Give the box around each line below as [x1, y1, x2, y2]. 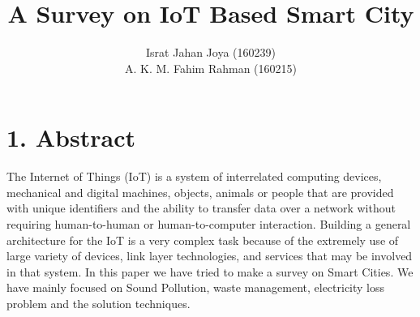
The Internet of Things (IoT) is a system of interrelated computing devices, [6, 168, 382, 185]
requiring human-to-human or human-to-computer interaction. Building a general [6, 216, 411, 233]
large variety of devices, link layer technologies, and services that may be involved [6, 247, 413, 264]
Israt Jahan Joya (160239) [146, 44, 276, 61]
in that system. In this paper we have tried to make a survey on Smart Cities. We [6, 263, 414, 280]
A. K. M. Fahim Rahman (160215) [125, 59, 297, 76]
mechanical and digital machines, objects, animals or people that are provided [6, 183, 394, 200]
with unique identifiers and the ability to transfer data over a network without [6, 199, 396, 216]
